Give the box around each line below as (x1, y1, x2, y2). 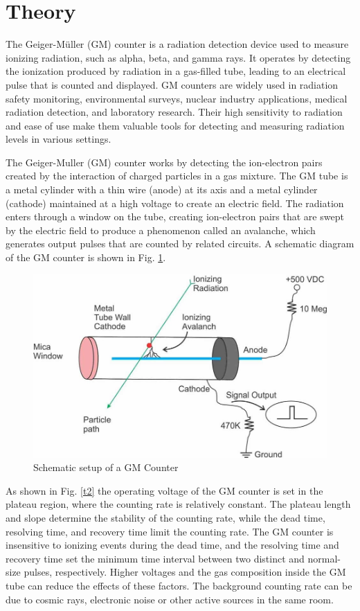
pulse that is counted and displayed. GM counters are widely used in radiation (6, 77, 339, 91)
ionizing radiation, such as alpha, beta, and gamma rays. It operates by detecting (6, 50, 351, 64)
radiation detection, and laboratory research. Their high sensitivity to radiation (6, 105, 343, 119)
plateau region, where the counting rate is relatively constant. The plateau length (6, 497, 351, 511)
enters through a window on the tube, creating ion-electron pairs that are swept (6, 209, 344, 224)
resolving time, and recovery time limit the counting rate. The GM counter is (6, 524, 334, 538)
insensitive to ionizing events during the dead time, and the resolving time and (6, 538, 339, 552)
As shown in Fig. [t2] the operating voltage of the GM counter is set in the (6, 483, 323, 497)
